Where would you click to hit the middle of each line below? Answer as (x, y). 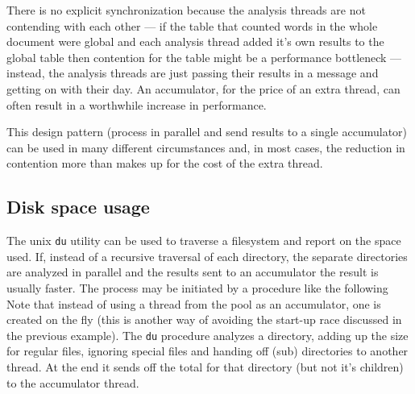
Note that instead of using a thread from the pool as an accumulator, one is (194, 303)
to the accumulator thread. (73, 382)
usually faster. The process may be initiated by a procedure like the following (197, 287)
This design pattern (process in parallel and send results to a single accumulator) (207, 132)
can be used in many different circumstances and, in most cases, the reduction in (206, 147)
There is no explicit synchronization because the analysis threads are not (186, 10)
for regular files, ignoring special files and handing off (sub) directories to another (207, 351)
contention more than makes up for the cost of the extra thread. (165, 163)
